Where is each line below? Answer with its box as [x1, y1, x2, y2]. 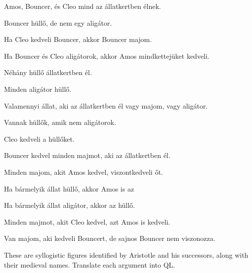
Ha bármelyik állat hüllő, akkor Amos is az [4, 183, 134, 194]
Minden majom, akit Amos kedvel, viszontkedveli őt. [4, 166, 163, 177]
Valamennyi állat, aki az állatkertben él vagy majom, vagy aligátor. [4, 100, 208, 111]
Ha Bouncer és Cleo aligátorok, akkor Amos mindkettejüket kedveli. [4, 50, 210, 61]
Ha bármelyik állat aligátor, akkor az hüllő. [4, 200, 135, 210]
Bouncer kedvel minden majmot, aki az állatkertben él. [4, 150, 170, 160]
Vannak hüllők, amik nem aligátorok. [4, 117, 116, 127]
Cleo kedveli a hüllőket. [4, 133, 75, 144]
